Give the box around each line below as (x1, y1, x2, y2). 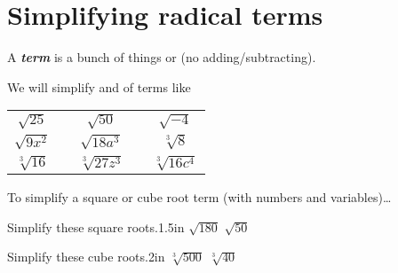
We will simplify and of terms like (7, 77, 191, 96)
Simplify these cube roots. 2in (7, 247, 165, 266)
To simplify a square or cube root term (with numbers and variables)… (7, 188, 392, 207)
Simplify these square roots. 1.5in (7, 217, 185, 236)
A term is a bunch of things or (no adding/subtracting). (7, 48, 316, 66)
